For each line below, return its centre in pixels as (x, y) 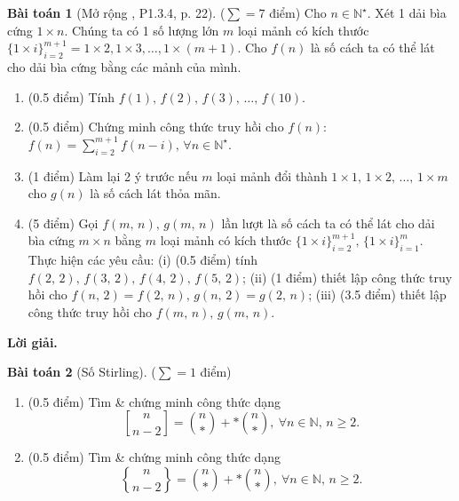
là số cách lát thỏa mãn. (155, 193)
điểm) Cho (298, 12)
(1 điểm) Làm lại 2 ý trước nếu (113, 175)
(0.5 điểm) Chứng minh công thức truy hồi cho (156, 127)
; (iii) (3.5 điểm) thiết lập (377, 294)
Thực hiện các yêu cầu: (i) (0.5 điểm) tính (143, 260)
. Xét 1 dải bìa (407, 12)
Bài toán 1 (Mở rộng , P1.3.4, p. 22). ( (116, 12)
